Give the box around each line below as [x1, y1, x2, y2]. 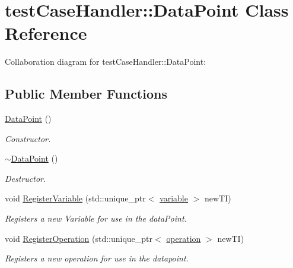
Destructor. [5, 172, 46, 184]
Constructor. [5, 132, 51, 144]
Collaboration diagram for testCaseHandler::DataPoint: [5, 55, 206, 68]
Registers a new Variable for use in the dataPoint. [5, 212, 187, 225]
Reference [5, 21, 87, 45]
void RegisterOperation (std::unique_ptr [5, 232, 153, 244]
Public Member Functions [5, 84, 167, 103]
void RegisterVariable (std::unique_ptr [5, 192, 146, 204]
